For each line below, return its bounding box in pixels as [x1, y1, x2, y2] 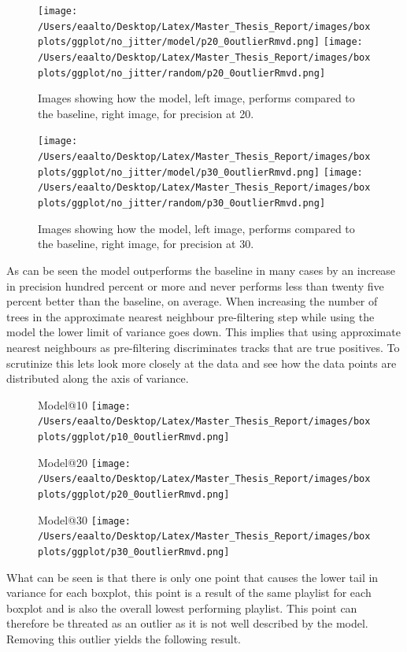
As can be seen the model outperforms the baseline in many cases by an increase [6, 261, 396, 278]
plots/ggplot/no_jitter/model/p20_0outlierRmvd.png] [38, 36, 320, 48]
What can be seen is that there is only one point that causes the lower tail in [6, 569, 379, 585]
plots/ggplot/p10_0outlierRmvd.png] [38, 432, 230, 443]
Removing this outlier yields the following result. [6, 630, 242, 646]
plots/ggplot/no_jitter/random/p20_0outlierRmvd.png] [38, 67, 326, 79]
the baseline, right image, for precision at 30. [38, 235, 254, 252]
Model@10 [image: [38, 396, 131, 413]
